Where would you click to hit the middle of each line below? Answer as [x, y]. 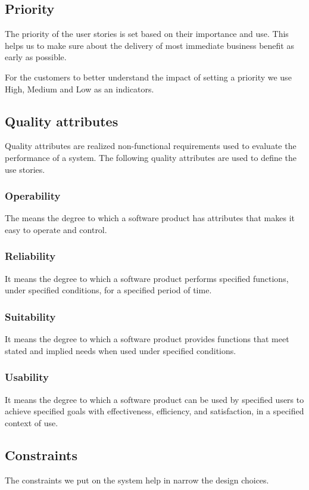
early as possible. [36, 57]
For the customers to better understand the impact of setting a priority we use [148, 77]
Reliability [30, 256]
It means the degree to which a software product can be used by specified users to [154, 399]
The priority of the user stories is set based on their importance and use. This [147, 34]
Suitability [30, 316]
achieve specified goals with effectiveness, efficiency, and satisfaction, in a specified [154, 411]
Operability [33, 196]
